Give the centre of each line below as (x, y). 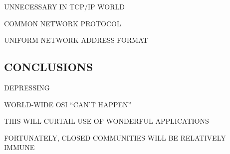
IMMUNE (19, 147)
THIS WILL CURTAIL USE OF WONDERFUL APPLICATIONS (107, 121)
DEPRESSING (27, 87)
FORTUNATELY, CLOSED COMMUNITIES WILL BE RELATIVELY (115, 137)
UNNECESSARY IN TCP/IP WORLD (64, 6)
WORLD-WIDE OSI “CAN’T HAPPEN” (68, 104)
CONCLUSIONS (49, 67)
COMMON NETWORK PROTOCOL (63, 23)
